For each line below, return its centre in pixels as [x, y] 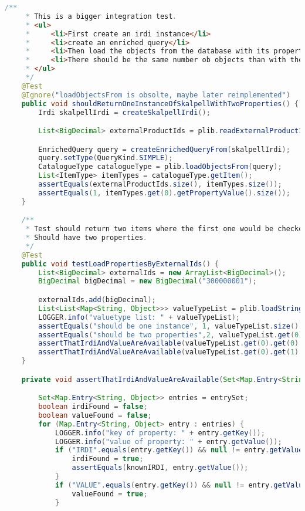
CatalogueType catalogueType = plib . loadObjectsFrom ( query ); [160, 167]
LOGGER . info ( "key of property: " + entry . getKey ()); [160, 433]
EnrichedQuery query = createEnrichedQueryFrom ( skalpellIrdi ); [164, 149]
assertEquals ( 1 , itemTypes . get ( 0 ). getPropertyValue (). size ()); [164, 193]
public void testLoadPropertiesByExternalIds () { [120, 264]
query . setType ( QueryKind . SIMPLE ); [106, 158]
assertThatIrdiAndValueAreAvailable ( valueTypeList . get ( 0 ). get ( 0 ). [171, 344]
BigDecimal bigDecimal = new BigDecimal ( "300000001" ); [148, 281]
